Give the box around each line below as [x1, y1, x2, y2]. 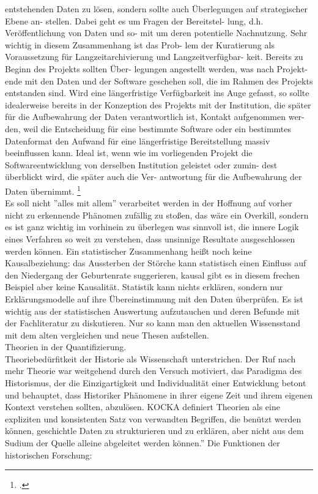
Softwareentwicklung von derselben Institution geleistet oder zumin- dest [5, 158, 278, 171]
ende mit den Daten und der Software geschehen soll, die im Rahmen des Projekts [5, 74, 313, 87]
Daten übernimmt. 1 [5, 182, 81, 197]
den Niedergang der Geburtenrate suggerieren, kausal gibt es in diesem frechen [5, 268, 300, 281]
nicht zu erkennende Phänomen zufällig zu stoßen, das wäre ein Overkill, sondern [5, 208, 309, 221]
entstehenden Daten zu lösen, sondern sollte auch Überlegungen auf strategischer [5, 2, 308, 15]
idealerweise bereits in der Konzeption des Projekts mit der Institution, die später [5, 98, 311, 111]
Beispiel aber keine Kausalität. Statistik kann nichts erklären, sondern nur [5, 280, 283, 293]
